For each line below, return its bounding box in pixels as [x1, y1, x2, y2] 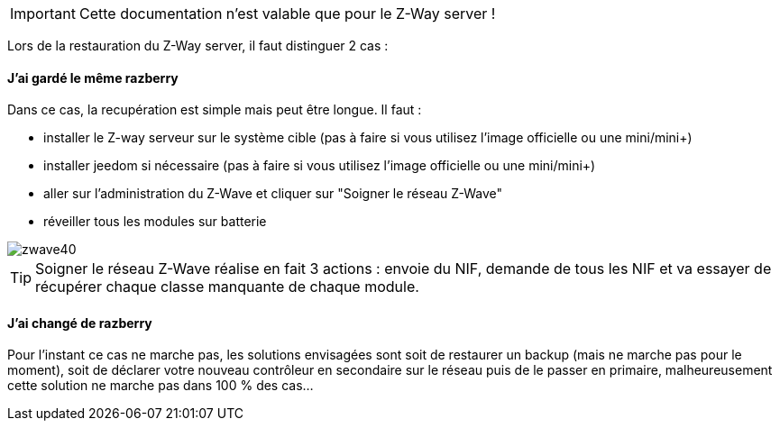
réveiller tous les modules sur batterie [43, 214, 267, 230]
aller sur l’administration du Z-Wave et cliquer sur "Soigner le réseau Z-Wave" [43, 186, 503, 202]
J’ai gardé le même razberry [7, 69, 179, 86]
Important [10, 5, 76, 23]
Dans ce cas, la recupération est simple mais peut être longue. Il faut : [7, 102, 422, 118]
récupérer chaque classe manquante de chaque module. [35, 278, 419, 296]
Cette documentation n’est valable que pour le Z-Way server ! [78, 5, 496, 23]
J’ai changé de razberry [7, 314, 152, 331]
